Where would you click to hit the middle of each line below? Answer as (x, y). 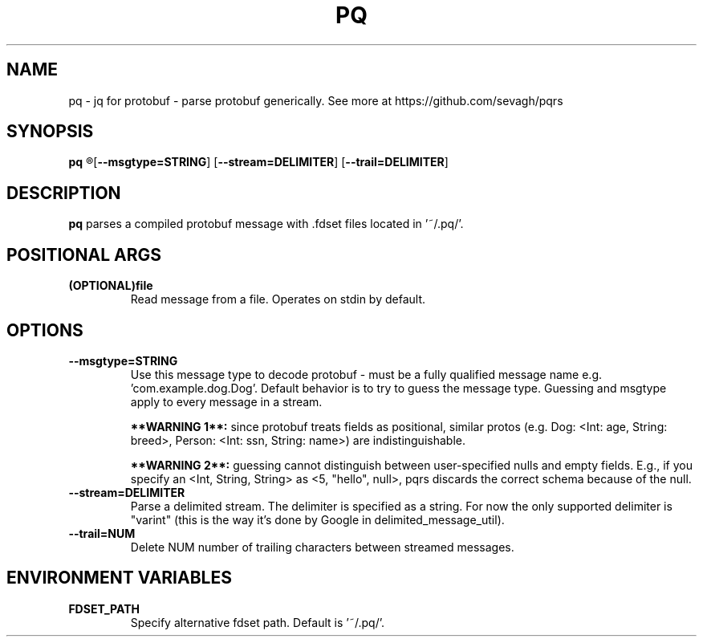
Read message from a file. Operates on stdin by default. (278, 299)
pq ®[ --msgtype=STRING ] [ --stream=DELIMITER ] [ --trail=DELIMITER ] (258, 162)
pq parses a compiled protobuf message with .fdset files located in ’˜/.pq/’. (266, 224)
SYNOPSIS (50, 132)
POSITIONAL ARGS (84, 254)
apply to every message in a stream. (226, 401)
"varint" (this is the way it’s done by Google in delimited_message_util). (317, 519)
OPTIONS (45, 330)
